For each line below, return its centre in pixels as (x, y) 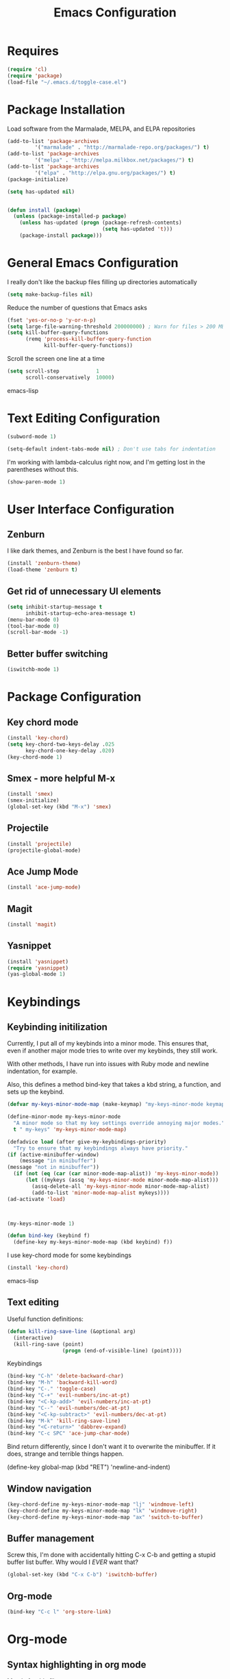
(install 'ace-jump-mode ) (44, 887)
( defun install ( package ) (44, 210)
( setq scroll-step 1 (53, 371)
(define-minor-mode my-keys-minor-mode (64, 1117)
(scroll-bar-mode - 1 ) (38, 632)
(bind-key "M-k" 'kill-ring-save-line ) (64, 1421)
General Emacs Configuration (93, 263)
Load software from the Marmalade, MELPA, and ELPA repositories (101, 129)
